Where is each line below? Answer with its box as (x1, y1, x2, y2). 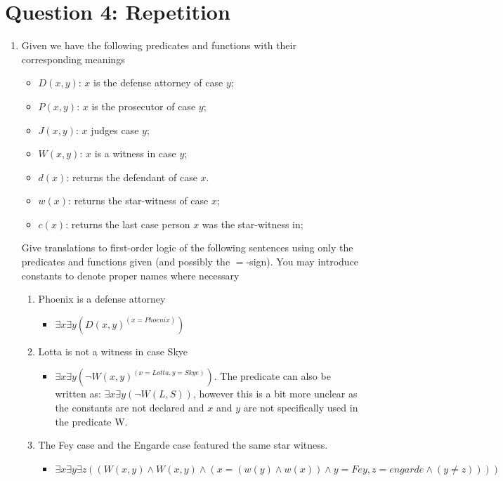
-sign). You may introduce (246, 254, 359, 269)
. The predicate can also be (214, 369, 331, 383)
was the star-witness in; (202, 216, 303, 231)
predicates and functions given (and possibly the (21, 254, 230, 269)
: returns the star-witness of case (68, 193, 209, 208)
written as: (55, 386, 101, 401)
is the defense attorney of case (93, 75, 223, 90)
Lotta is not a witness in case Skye (38, 343, 188, 358)
